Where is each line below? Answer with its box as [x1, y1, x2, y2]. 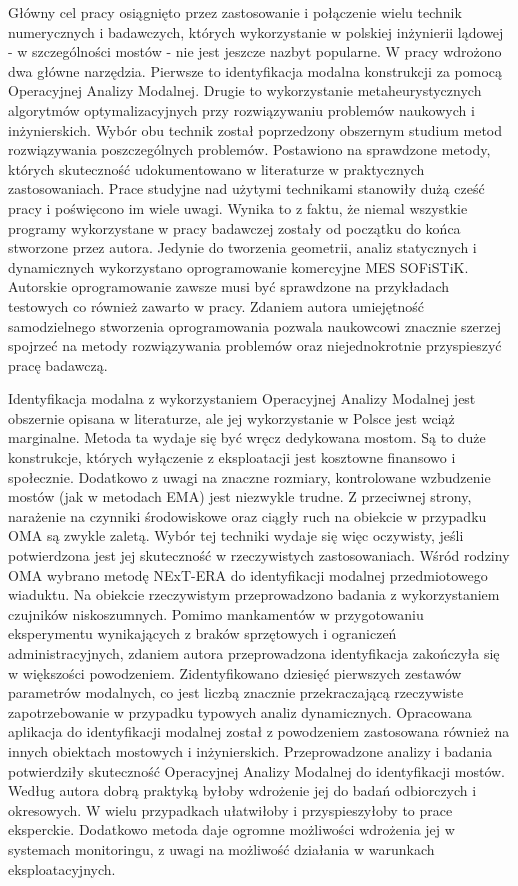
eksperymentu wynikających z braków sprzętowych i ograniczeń [8, 623, 397, 644]
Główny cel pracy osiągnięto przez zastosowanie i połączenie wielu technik [8, 2, 462, 22]
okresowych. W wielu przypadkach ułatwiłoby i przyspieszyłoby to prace [8, 799, 453, 820]
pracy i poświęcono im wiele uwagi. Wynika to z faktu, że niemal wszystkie [8, 197, 468, 218]
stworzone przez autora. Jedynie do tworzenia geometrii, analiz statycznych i [8, 237, 477, 258]
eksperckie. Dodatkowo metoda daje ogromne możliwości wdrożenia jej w [8, 819, 455, 840]
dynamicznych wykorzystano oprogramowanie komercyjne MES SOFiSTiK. [8, 256, 469, 277]
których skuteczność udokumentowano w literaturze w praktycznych [8, 158, 425, 179]
